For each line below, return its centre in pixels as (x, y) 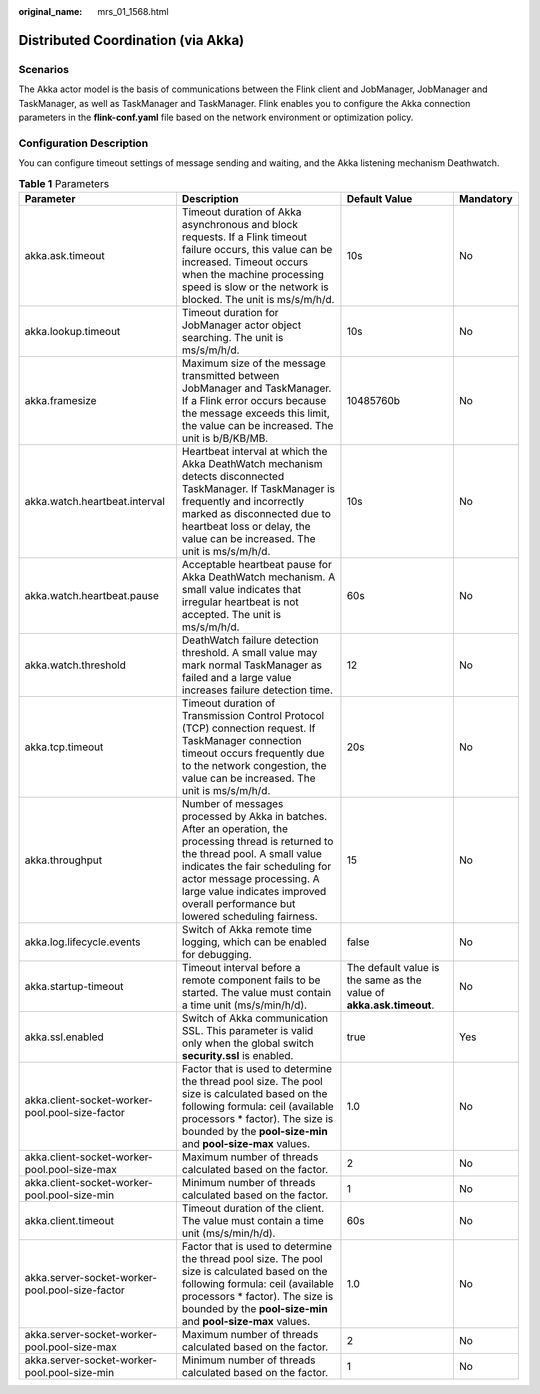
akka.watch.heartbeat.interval (94, 501)
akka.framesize (60, 400)
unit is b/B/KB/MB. (225, 438)
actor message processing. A (250, 878)
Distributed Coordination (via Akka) (131, 40)
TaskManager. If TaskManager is (258, 488)
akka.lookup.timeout (72, 331)
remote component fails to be (251, 980)
